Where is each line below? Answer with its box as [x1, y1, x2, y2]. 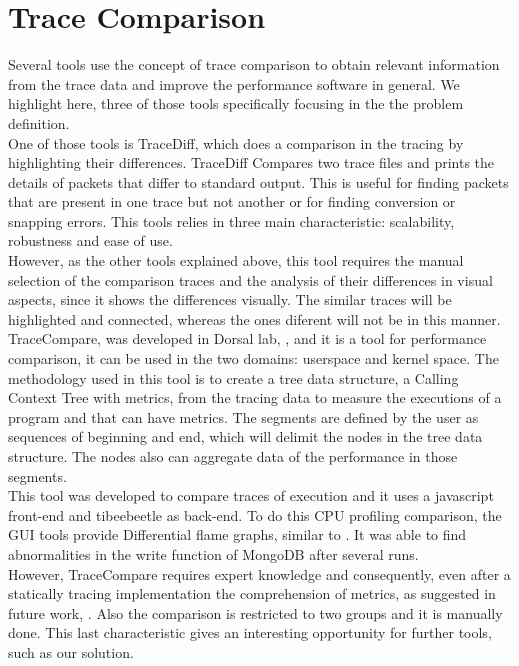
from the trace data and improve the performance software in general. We [8, 73, 460, 94]
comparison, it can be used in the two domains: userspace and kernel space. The [8, 348, 499, 369]
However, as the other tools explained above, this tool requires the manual [8, 250, 464, 271]
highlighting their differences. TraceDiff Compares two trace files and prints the [8, 152, 495, 173]
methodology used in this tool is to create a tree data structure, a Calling [8, 367, 459, 388]
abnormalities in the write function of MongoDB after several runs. [8, 543, 419, 564]
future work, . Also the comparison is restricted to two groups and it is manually [8, 602, 503, 623]
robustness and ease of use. [8, 230, 173, 251]
